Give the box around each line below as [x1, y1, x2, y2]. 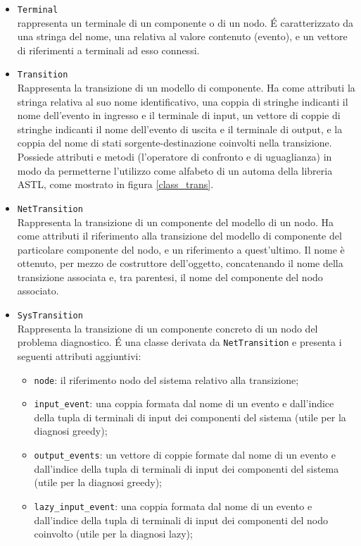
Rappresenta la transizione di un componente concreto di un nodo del [17, 321, 318, 335]
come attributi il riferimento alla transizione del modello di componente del [17, 228, 342, 243]
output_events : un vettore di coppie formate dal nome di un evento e [34, 447, 336, 462]
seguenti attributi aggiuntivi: [17, 348, 141, 363]
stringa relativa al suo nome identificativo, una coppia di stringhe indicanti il [17, 94, 348, 108]
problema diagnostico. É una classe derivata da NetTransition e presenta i [17, 335, 342, 349]
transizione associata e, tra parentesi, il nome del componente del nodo [17, 269, 323, 284]
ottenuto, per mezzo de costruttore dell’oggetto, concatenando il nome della [17, 256, 343, 271]
